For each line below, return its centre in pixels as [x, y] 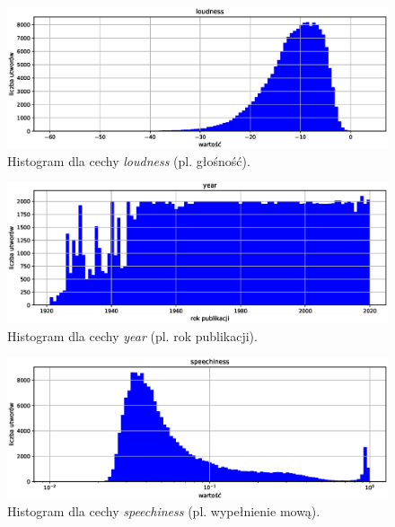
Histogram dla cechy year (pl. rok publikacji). [132, 335]
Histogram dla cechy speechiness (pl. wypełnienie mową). [164, 511]
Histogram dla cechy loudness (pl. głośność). [129, 160]
